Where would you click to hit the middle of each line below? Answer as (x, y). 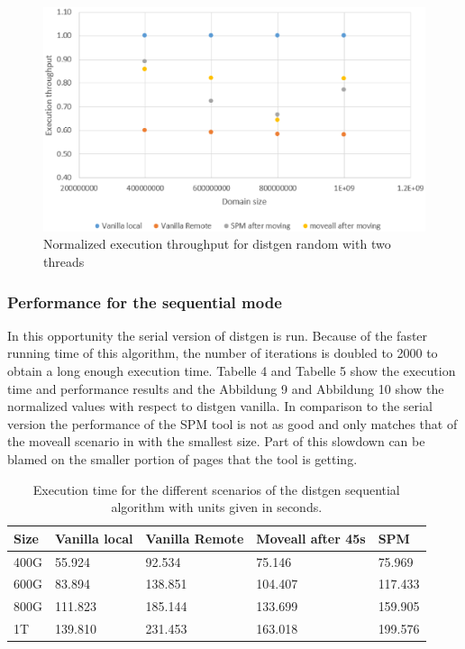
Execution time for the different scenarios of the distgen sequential (216, 489)
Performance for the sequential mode (145, 302)
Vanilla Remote (195, 538)
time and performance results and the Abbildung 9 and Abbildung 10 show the (226, 388)
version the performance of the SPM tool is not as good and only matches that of (232, 423)
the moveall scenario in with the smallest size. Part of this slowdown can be (216, 441)
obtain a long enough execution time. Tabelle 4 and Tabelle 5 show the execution (232, 371)
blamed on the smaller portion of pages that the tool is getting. (182, 459)
